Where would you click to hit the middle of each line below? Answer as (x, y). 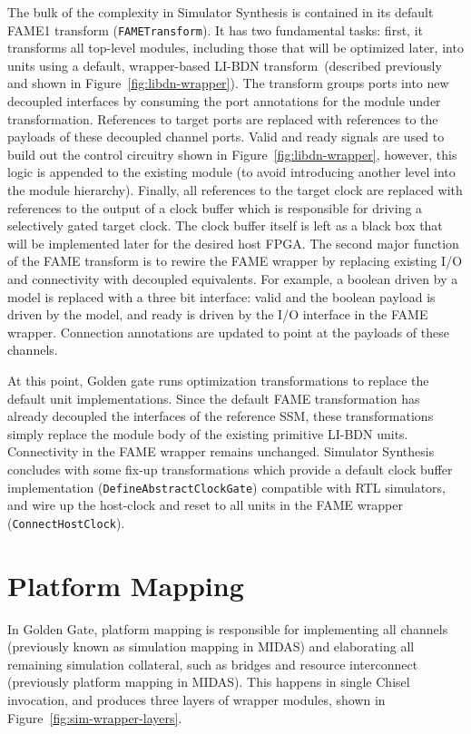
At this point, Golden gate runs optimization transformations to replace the (218, 380)
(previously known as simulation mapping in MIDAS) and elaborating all (211, 646)
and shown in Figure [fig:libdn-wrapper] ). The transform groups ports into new (228, 83)
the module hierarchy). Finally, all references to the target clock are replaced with (235, 190)
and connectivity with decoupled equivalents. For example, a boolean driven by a (233, 278)
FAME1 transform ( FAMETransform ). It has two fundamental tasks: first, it (215, 29)
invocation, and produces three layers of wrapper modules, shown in (196, 699)
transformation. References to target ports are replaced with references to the (223, 118)
